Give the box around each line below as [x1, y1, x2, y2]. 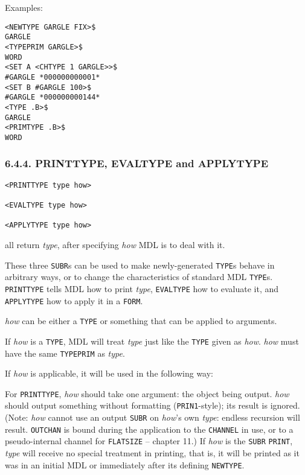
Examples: [5, 1, 43, 13]
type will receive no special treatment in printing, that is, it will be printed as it [5, 447, 300, 459]
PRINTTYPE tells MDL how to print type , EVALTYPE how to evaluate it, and [5, 282, 279, 295]
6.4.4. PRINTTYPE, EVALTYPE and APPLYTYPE [5, 156, 269, 171]
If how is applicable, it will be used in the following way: [5, 367, 213, 380]
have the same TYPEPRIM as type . [5, 346, 125, 359]
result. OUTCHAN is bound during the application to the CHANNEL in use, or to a [5, 422, 294, 435]
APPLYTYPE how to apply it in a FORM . [5, 294, 143, 307]
